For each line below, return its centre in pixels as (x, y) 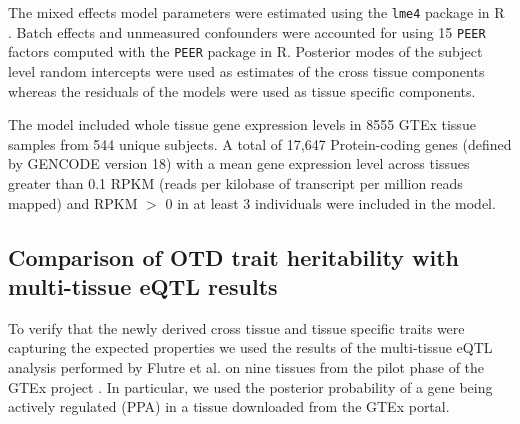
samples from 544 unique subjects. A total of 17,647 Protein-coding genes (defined (260, 143)
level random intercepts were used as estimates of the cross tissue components (246, 70)
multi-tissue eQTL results (143, 285)
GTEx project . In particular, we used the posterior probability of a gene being (250, 386)
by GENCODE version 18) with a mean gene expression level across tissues (239, 163)
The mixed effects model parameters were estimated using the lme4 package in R (256, 12)
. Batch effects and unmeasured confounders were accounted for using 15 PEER (247, 31)
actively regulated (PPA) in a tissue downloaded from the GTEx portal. (229, 406)
